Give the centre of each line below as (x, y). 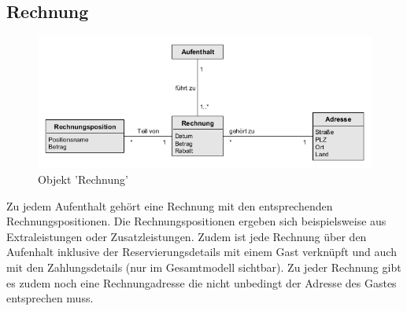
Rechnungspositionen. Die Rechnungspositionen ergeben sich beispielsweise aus (196, 221)
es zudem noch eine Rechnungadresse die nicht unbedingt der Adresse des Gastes (202, 282)
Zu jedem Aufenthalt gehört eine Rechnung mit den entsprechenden (170, 205)
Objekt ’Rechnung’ (83, 179)
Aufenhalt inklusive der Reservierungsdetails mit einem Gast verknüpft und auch (202, 252)
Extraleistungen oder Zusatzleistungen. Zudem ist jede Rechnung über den (187, 236)
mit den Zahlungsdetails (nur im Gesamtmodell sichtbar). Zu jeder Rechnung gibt (204, 267)
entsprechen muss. (50, 298)
